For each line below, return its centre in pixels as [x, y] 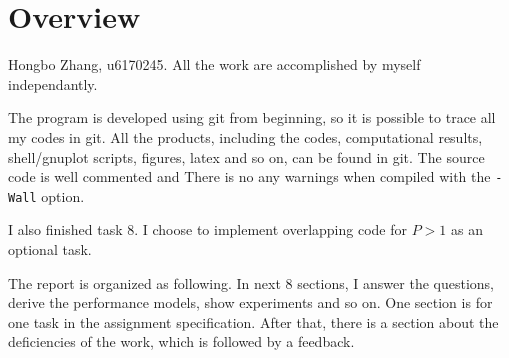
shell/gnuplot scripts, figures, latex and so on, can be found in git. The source [246, 156]
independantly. [53, 83]
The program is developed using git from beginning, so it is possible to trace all [252, 117]
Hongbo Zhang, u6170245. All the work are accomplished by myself [214, 64]
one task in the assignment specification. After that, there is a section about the [253, 321]
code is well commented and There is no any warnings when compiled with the [249, 176]
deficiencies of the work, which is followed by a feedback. [181, 341]
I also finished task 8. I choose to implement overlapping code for [207, 229]
